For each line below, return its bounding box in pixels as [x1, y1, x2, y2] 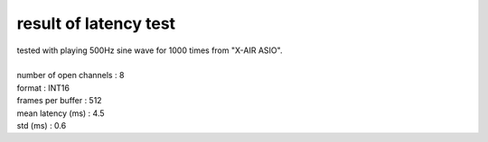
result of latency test [16, 13, 176, 33]
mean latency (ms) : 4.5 [16, 108, 105, 119]
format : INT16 [16, 82, 70, 93]
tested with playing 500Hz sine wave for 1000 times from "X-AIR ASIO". [16, 45, 283, 56]
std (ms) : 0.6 [16, 120, 67, 130]
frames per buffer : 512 [16, 95, 103, 106]
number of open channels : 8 [16, 70, 125, 81]
